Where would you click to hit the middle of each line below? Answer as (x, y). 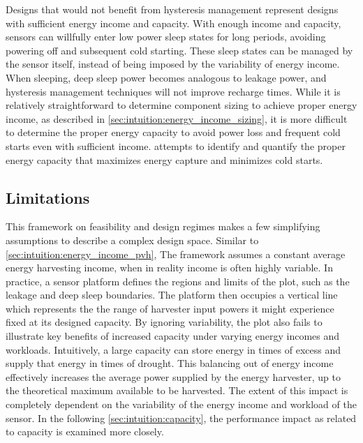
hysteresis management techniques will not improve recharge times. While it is (173, 91)
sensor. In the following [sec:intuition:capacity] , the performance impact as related (181, 418)
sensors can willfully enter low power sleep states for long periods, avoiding (166, 37)
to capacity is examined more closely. (85, 431)
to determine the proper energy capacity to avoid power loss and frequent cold (173, 132)
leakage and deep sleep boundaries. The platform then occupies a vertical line (172, 295)
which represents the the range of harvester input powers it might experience (170, 308)
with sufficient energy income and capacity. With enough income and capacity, (173, 23)
